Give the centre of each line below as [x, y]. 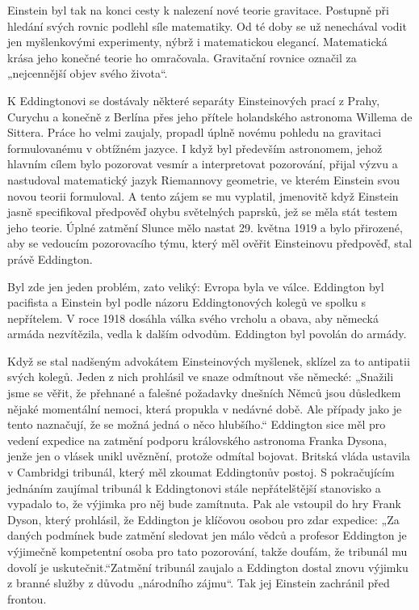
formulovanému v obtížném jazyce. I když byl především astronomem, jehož [195, 148]
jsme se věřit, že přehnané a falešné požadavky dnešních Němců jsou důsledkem [204, 393]
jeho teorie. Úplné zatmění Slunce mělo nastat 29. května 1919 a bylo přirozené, [205, 227]
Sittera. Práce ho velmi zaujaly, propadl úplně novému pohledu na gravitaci [195, 132]
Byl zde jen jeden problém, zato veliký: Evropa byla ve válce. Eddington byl [196, 286]
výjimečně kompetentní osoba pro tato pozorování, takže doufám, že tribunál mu [207, 551]
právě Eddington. [50, 258]
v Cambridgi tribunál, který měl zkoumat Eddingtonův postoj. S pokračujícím [201, 472]
